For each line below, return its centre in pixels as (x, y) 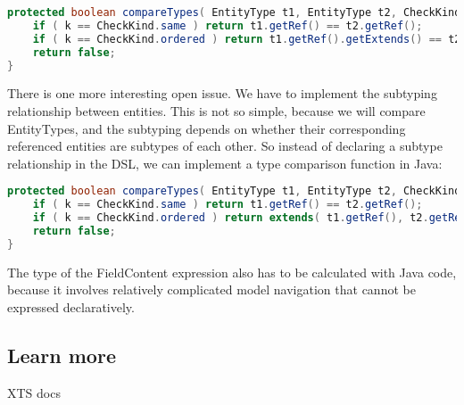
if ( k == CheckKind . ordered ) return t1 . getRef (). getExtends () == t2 (247, 39)
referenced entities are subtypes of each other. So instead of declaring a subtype (225, 146)
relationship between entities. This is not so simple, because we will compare (216, 110)
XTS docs (34, 392)
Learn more (62, 355)
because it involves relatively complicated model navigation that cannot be (211, 289)
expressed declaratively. (71, 306)
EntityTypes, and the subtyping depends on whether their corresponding (207, 128)
